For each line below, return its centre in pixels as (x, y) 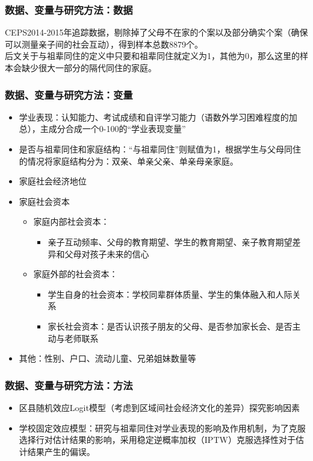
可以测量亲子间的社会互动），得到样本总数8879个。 (104, 44)
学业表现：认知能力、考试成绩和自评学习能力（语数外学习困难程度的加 (158, 117)
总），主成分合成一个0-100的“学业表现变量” (102, 129)
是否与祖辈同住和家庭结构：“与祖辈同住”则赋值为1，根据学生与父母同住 (160, 149)
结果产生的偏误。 (61, 451)
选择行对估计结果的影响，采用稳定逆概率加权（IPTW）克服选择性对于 (157, 440)
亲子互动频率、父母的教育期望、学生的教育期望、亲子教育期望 (170, 241)
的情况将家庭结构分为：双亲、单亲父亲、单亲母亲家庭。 (129, 161)
